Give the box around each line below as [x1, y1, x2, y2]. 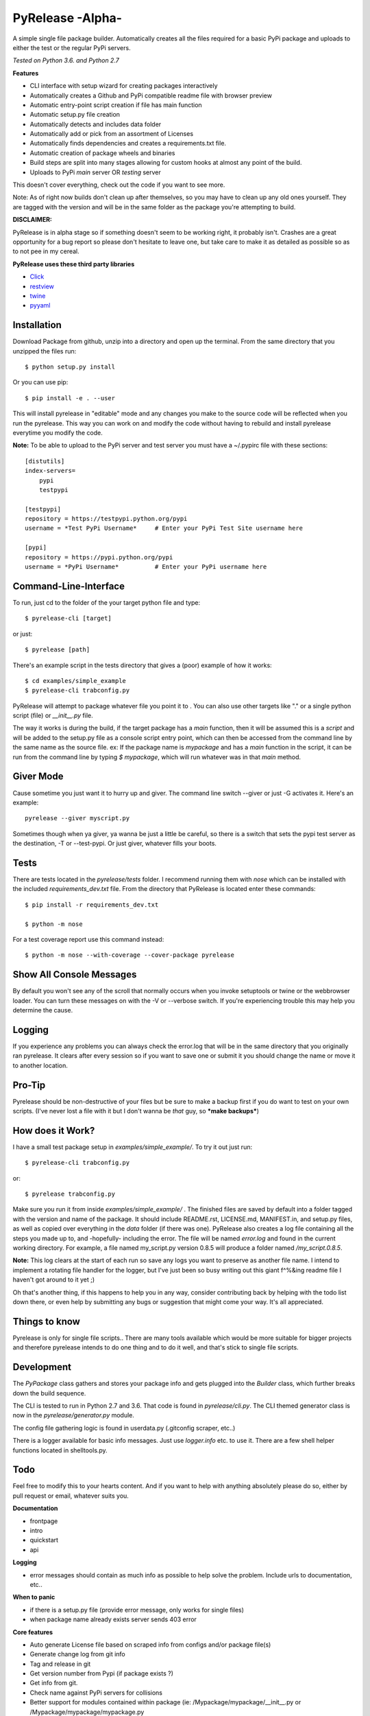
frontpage [29, 1517, 58, 1525]
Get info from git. [29, 1679, 78, 1687]
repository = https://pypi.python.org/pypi [25, 553, 173, 561]
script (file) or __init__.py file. [12, 711, 93, 720]
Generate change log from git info [29, 1650, 126, 1658]
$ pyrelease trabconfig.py [25, 1190, 116, 1198]
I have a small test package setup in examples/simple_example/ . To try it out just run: [12, 1143, 253, 1151]
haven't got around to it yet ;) [12, 1275, 95, 1284]
